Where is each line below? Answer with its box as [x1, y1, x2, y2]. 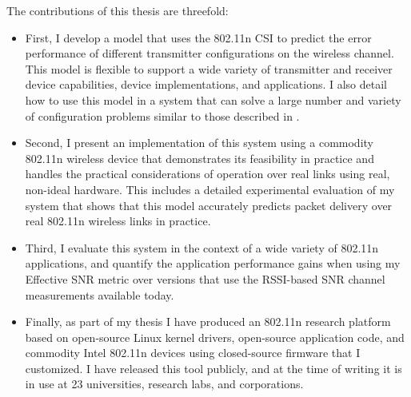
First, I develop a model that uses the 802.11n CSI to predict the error [25, 29, 372, 46]
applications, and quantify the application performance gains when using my [25, 255, 401, 272]
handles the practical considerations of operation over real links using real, [25, 165, 390, 182]
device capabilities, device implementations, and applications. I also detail [25, 76, 387, 93]
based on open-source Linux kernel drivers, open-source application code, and [25, 328, 405, 345]
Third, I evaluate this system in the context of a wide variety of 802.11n [25, 239, 379, 256]
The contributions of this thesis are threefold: [6, 2, 229, 18]
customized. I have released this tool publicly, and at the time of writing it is [25, 359, 402, 376]
